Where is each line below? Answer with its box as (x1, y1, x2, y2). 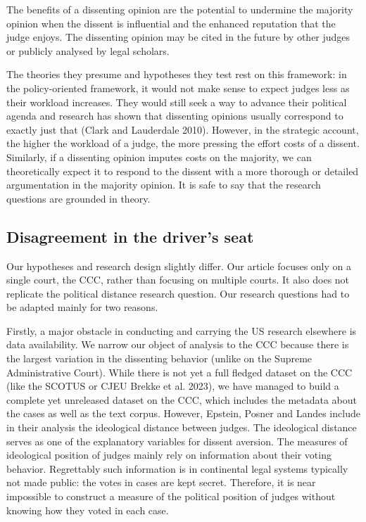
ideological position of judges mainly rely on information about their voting (6, 447, 332, 462)
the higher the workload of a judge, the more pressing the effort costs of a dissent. (6, 136, 360, 151)
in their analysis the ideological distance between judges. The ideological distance (6, 420, 357, 435)
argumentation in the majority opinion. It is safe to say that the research (6, 177, 321, 192)
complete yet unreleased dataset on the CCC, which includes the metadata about (6, 392, 358, 407)
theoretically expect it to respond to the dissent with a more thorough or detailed (6, 163, 359, 178)
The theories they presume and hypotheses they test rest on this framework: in (6, 67, 347, 82)
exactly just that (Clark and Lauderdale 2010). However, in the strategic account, (6, 122, 359, 136)
